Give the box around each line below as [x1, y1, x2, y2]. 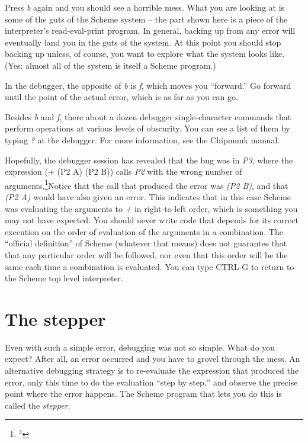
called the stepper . [5, 399, 70, 411]
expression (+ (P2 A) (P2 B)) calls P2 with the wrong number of [5, 165, 242, 178]
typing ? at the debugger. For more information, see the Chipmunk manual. [5, 133, 280, 146]
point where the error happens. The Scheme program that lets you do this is [5, 387, 282, 400]
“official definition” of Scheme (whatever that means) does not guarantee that [5, 237, 287, 249]
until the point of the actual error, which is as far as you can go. [5, 91, 238, 103]
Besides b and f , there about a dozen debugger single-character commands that [5, 110, 291, 123]
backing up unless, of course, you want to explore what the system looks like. [5, 47, 285, 60]
